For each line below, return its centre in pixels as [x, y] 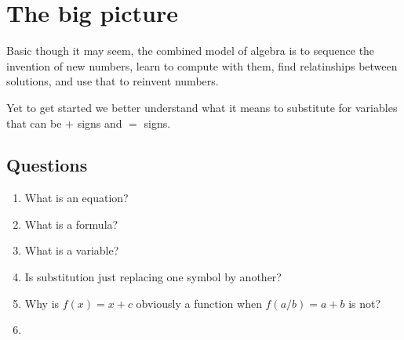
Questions [47, 165]
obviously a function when [199, 303]
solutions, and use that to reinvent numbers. [113, 81]
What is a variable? [72, 250]
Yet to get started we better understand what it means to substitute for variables [202, 107]
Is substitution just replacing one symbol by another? [153, 277]
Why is [42, 303]
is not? [365, 303]
